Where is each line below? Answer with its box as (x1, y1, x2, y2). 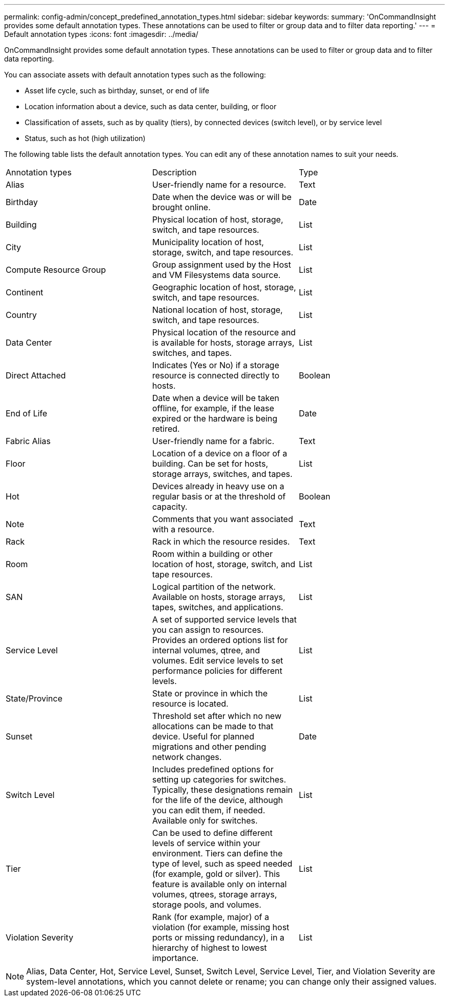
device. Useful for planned (152, 731, 254, 742)
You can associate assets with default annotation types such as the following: (4, 70, 266, 79)
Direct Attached (6, 370, 66, 381)
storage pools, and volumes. (152, 899, 261, 910)
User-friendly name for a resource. (152, 179, 287, 190)
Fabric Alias (6, 436, 51, 446)
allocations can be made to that (152, 721, 274, 731)
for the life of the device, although (152, 795, 283, 805)
